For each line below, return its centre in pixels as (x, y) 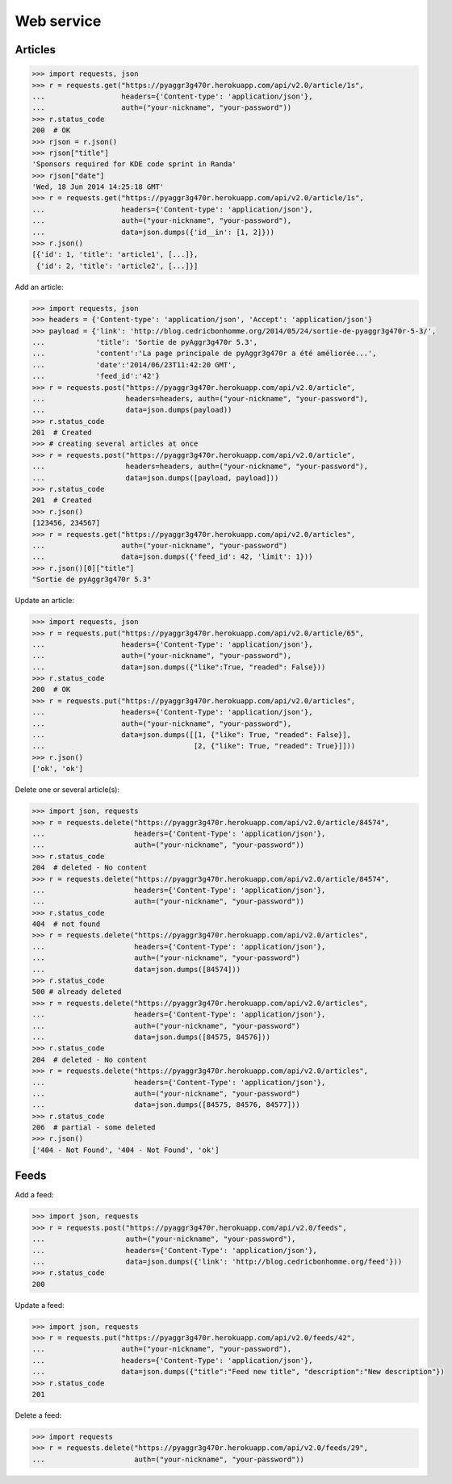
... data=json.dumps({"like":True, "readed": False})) (179, 667)
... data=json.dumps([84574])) (136, 969)
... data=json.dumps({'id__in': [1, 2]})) (153, 232)
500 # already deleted (77, 992)
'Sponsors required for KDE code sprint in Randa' (134, 164)
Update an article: (44, 601)
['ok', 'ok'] (58, 769)
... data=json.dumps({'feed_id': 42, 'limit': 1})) (172, 557)
